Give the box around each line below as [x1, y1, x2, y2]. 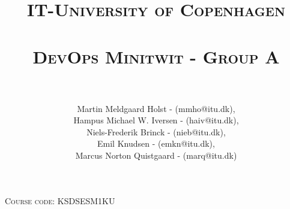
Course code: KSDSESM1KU [5, 194, 115, 207]
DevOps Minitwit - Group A [32, 44, 280, 68]
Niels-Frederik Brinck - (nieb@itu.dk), [86, 125, 226, 138]
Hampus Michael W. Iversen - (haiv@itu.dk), [73, 114, 239, 126]
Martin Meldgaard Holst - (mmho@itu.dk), [77, 102, 235, 114]
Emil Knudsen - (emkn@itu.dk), [97, 137, 215, 150]
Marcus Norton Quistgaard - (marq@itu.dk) [75, 149, 237, 162]
